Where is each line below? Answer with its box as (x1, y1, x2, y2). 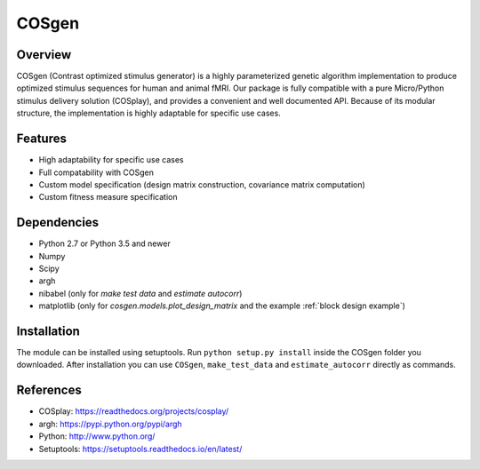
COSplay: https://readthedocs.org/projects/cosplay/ (38, 406, 229, 417)
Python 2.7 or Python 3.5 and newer (38, 238, 171, 249)
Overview (16, 47, 72, 62)
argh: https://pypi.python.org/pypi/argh (38, 418, 182, 429)
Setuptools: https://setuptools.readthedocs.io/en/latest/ (38, 443, 243, 454)
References (16, 383, 82, 398)
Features (16, 131, 67, 147)
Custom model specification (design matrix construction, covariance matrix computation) (38, 179, 366, 190)
